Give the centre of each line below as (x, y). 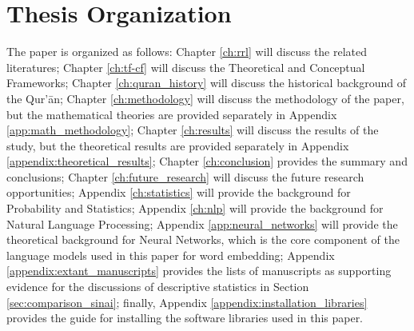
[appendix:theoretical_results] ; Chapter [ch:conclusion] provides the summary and (207, 161)
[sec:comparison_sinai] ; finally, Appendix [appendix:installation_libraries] (187, 302)
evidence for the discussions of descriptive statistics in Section (158, 287)
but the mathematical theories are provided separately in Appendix (172, 114)
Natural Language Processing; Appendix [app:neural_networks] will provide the (202, 223)
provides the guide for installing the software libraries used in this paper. (185, 318)
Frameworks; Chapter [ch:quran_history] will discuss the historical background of (206, 83)
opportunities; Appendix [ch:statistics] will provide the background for (179, 192)
